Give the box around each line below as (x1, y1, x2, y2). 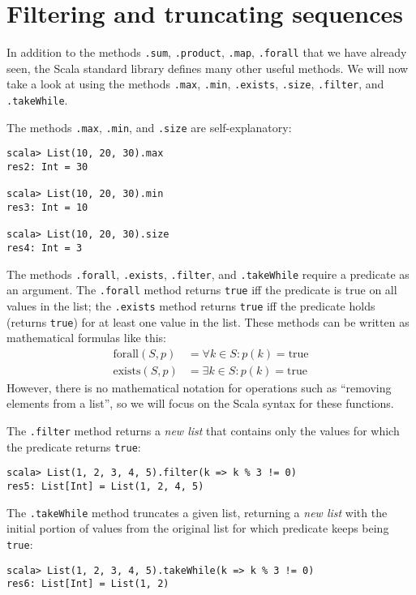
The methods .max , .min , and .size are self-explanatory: (6, 118, 292, 135)
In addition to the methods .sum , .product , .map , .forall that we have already (6, 44, 407, 61)
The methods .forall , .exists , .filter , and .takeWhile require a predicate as (6, 265, 410, 282)
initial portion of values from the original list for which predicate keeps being (6, 520, 389, 537)
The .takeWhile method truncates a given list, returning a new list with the (6, 503, 388, 520)
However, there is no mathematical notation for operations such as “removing (6, 379, 392, 396)
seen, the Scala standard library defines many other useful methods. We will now (6, 59, 409, 76)
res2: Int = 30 (6, 161, 88, 173)
